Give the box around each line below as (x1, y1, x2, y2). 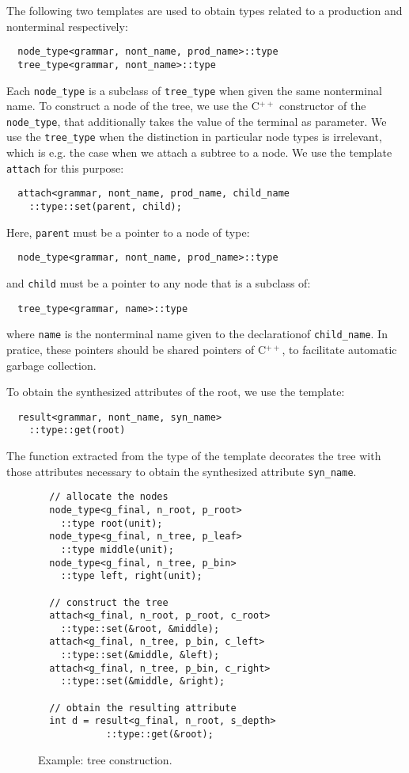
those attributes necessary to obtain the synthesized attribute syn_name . (6, 463, 357, 479)
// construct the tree (49, 596, 169, 608)
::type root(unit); (60, 517, 163, 529)
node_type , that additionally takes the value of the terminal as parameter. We (6, 112, 387, 129)
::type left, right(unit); (60, 570, 203, 582)
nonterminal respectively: (6, 17, 128, 34)
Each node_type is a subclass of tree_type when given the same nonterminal (6, 82, 382, 98)
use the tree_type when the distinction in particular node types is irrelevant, (6, 128, 382, 145)
